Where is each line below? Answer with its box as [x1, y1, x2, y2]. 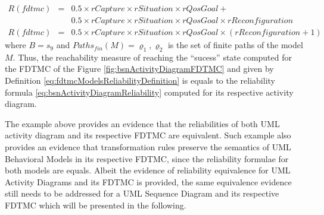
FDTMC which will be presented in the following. [5, 199, 186, 211]
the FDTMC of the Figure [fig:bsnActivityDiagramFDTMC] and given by [5, 62, 274, 75]
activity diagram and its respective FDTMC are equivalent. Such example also [5, 129, 291, 141]
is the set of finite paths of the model [167, 39, 303, 51]
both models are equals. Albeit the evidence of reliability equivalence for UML [5, 164, 291, 176]
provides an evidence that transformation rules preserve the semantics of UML [5, 141, 291, 153]
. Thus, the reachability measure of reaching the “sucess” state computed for [13, 50, 292, 63]
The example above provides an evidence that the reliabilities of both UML [5, 117, 280, 129]
